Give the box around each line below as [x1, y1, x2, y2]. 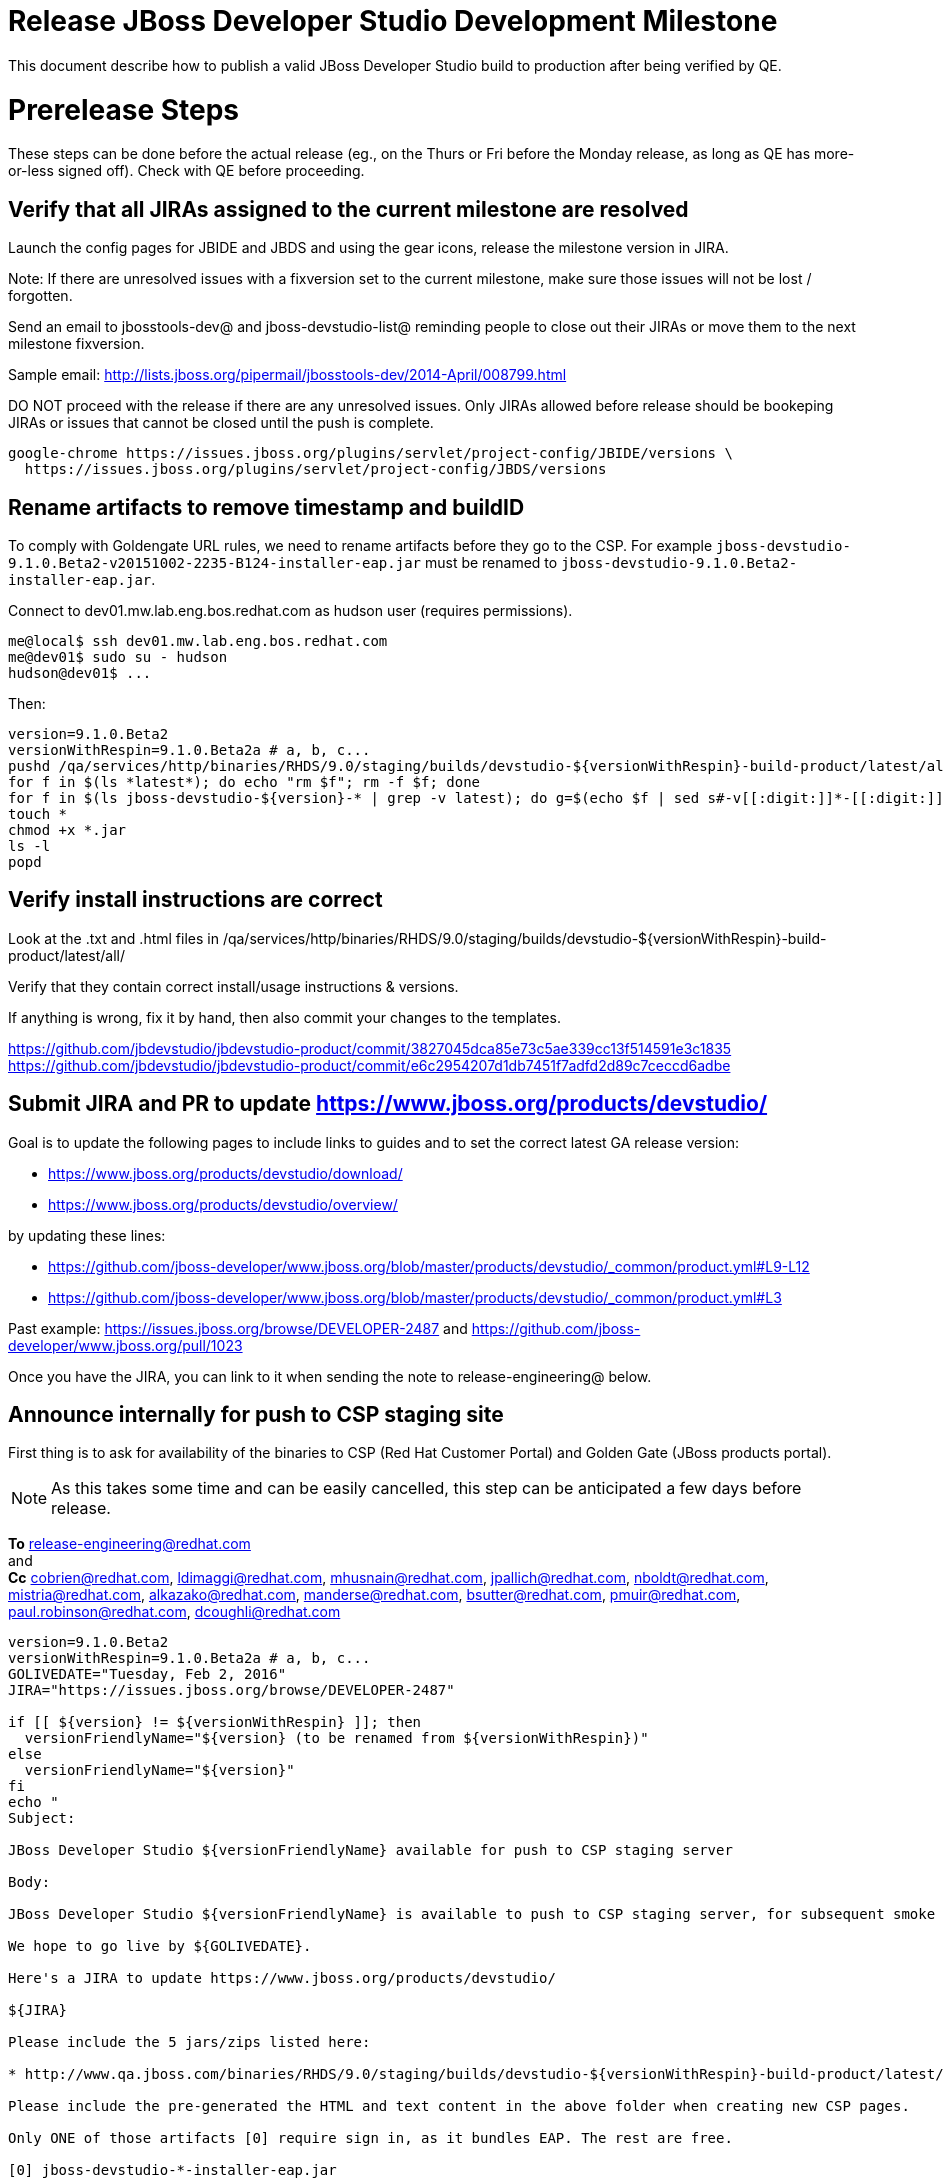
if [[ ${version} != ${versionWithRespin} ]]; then [8, 1714, 422, 1731]
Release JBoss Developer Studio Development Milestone [8, 4, 778, 38]
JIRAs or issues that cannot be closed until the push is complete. [8, 414, 434, 432]
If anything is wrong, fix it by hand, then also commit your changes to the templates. [8, 1008, 561, 1026]
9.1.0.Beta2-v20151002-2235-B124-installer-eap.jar [8, 554, 422, 571]
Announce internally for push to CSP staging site [8, 1402, 504, 1428]
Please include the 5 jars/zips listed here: [8, 2034, 371, 2051]
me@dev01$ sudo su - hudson [8, 648, 228, 665]
